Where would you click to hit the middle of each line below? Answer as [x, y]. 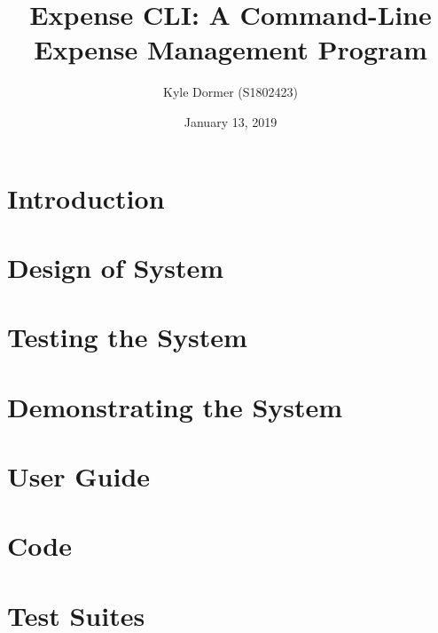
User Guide [79, 476]
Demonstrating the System [175, 406]
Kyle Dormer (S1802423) [231, 92]
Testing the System [127, 337]
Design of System [116, 267]
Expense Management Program [231, 49]
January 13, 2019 [231, 121]
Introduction [86, 198]
